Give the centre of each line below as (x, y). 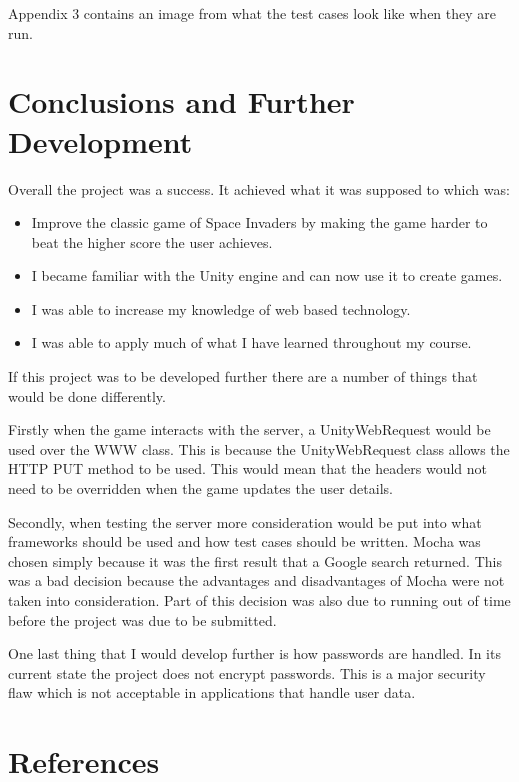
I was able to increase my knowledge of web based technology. (221, 308)
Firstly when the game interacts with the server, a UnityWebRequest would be (249, 429)
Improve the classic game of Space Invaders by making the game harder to (259, 222)
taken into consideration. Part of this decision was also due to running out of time (259, 600)
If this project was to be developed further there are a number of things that (243, 376)
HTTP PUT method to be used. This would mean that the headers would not (247, 468)
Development (100, 140)
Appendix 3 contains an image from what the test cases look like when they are (252, 13)
